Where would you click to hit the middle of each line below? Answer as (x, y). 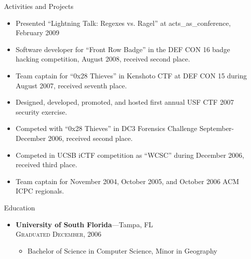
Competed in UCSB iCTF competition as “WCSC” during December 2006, (130, 155)
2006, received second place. (90, 138)
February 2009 (37, 32)
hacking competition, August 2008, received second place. (103, 59)
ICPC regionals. (40, 191)
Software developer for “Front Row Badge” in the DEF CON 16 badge (123, 49)
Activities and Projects (39, 6)
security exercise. (41, 111)
